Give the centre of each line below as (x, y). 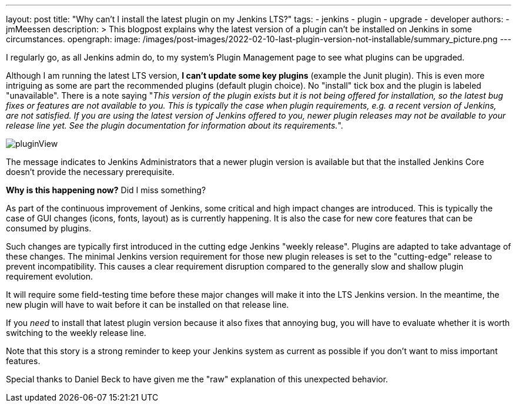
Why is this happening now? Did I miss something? (106, 190)
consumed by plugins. (49, 228)
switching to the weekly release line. (76, 333)
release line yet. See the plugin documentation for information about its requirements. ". (175, 125)
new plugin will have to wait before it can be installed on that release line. (148, 305)
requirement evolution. (50, 276)
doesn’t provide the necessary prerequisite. (90, 172)
